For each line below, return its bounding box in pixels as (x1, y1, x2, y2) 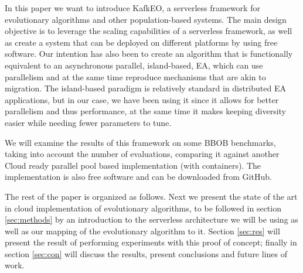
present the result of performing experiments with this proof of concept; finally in (5, 236, 297, 248)
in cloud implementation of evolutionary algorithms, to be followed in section (5, 202, 281, 214)
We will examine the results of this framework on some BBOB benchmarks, (5, 136, 276, 148)
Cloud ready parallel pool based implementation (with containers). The (5, 159, 261, 171)
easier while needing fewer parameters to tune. (5, 116, 172, 128)
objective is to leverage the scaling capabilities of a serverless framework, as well (5, 25, 292, 37)
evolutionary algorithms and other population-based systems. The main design (5, 13, 287, 25)
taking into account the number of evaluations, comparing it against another (5, 148, 280, 160)
